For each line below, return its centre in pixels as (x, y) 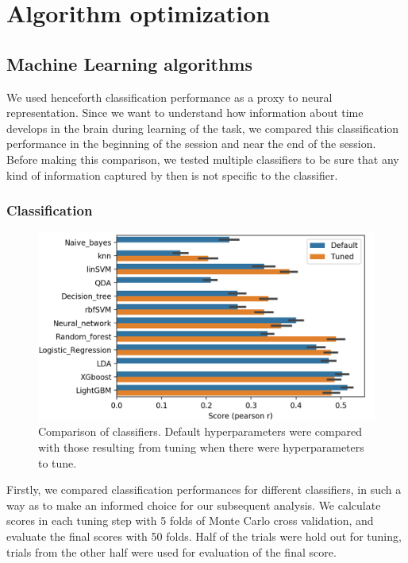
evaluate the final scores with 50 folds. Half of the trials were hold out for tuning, (204, 536)
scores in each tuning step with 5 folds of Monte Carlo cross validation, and (190, 520)
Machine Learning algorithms (130, 63)
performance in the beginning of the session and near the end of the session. (191, 144)
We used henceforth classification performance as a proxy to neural (169, 97)
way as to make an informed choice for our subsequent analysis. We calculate (194, 505)
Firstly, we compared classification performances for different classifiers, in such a (204, 489)
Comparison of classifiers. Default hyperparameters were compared (200, 431)
